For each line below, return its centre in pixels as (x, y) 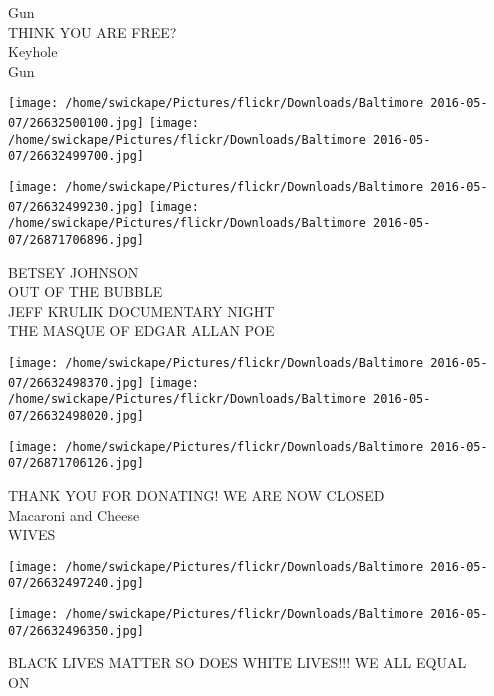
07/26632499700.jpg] (76, 156)
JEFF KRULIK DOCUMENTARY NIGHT (141, 310)
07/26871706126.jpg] (76, 463)
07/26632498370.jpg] (76, 382)
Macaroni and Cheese (74, 514)
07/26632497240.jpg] (76, 583)
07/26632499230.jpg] (76, 206)
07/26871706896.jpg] (76, 239)
